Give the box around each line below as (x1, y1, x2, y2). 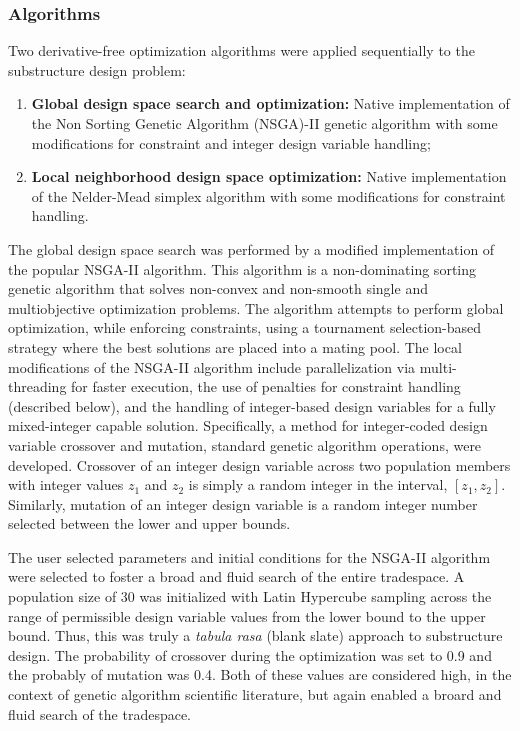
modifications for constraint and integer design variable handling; (31, 132, 431, 153)
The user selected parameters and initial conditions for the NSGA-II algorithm (8, 546, 491, 567)
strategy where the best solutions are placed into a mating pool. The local (8, 336, 462, 357)
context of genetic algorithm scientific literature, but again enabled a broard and (8, 684, 502, 705)
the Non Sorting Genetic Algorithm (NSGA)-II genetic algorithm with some (31, 113, 498, 133)
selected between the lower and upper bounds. (8, 513, 291, 534)
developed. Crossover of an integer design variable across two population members (8, 454, 511, 475)
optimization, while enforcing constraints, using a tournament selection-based (8, 317, 482, 338)
